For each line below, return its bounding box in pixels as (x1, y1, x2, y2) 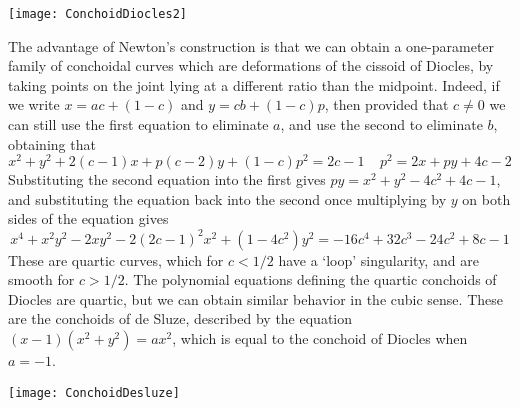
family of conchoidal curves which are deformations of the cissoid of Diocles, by (8, 55, 494, 76)
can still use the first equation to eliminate (8, 114, 269, 135)
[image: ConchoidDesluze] (8, 385, 180, 400)
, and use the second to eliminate (280, 114, 483, 135)
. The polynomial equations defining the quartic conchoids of (124, 269, 497, 290)
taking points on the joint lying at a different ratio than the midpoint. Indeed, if (8, 74, 500, 95)
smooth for (8, 269, 75, 290)
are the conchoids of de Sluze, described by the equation (8, 308, 353, 329)
